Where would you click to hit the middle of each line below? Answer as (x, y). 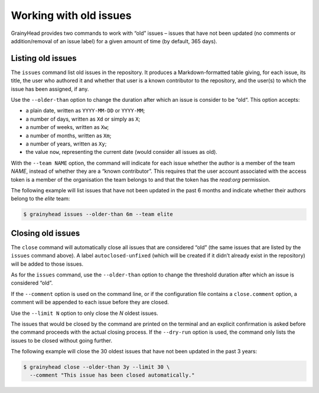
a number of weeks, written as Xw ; (67, 127)
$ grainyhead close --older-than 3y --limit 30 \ (97, 367)
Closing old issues (45, 233)
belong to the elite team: (40, 199)
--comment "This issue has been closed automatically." (112, 375)
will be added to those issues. (47, 264)
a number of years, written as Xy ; (66, 144)
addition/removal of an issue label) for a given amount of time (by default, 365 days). (114, 41)
